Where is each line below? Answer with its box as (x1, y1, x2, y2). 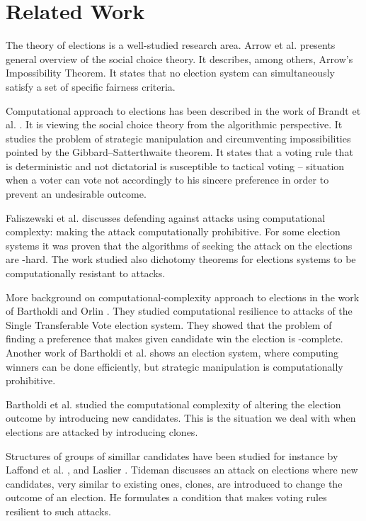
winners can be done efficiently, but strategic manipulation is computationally (6, 359, 343, 374)
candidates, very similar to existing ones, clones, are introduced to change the (6, 476, 343, 491)
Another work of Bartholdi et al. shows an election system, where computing (6, 345, 339, 359)
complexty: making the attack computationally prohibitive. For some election (6, 224, 341, 239)
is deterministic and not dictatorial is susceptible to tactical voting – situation (6, 158, 345, 173)
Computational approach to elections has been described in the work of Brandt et (6, 103, 361, 118)
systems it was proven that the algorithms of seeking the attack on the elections (6, 237, 353, 252)
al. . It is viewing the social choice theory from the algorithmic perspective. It (6, 117, 343, 132)
